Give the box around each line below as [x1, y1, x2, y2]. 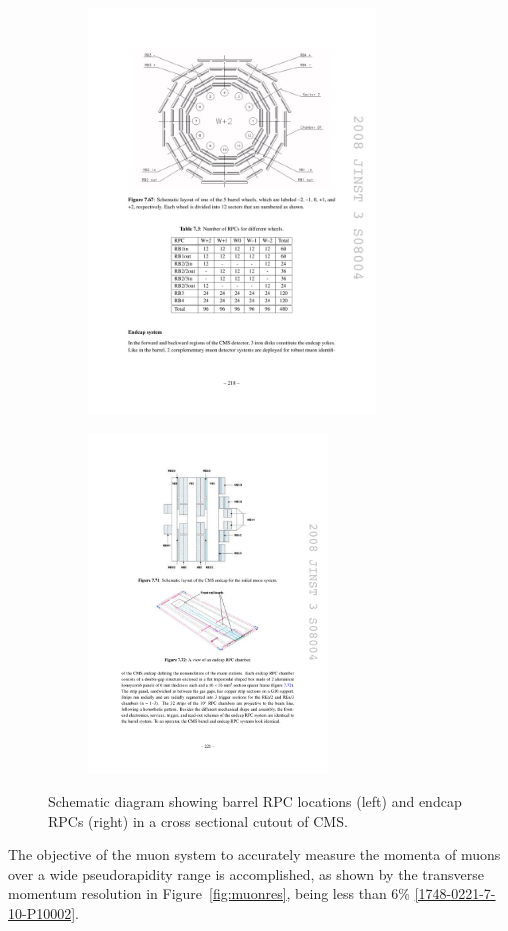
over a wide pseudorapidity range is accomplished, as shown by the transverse [8, 863, 484, 884]
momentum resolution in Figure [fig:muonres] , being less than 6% [8, 883, 410, 904]
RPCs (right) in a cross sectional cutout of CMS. [48, 810, 348, 831]
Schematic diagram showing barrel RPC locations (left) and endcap [48, 790, 462, 811]
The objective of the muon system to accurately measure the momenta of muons [8, 844, 501, 865]
